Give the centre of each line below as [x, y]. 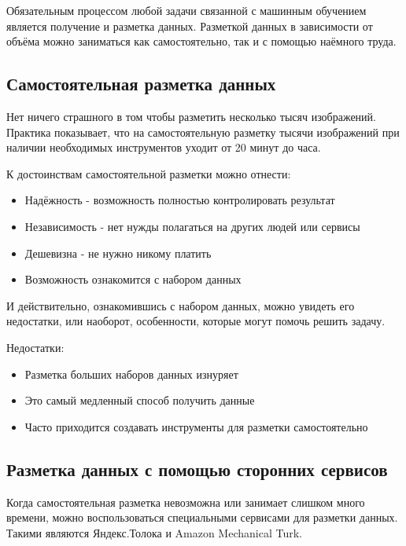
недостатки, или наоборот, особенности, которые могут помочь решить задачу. [196, 321]
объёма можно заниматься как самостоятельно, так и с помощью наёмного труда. [201, 41]
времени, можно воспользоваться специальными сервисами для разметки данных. [202, 517]
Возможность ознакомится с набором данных [133, 279]
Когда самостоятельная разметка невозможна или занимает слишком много [186, 502]
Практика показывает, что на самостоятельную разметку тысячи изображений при [203, 132]
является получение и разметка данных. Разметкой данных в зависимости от [190, 26]
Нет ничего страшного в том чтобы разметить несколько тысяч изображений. [191, 116]
